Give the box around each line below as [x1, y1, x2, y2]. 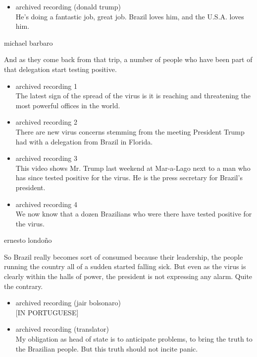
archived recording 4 [15, 199, 77, 209]
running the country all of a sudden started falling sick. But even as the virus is [4, 261, 246, 272]
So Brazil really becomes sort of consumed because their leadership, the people [4, 251, 243, 262]
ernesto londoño [4, 235, 52, 245]
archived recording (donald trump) [15, 1, 121, 11]
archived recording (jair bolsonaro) [15, 297, 121, 308]
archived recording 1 [15, 80, 77, 91]
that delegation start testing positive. [4, 64, 117, 74]
